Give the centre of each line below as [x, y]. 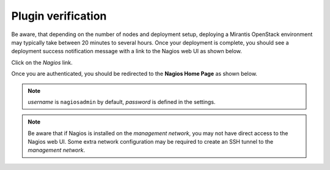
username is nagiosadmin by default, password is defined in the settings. [122, 102]
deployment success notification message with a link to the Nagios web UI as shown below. [127, 51]
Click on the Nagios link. [42, 62]
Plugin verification [59, 16]
